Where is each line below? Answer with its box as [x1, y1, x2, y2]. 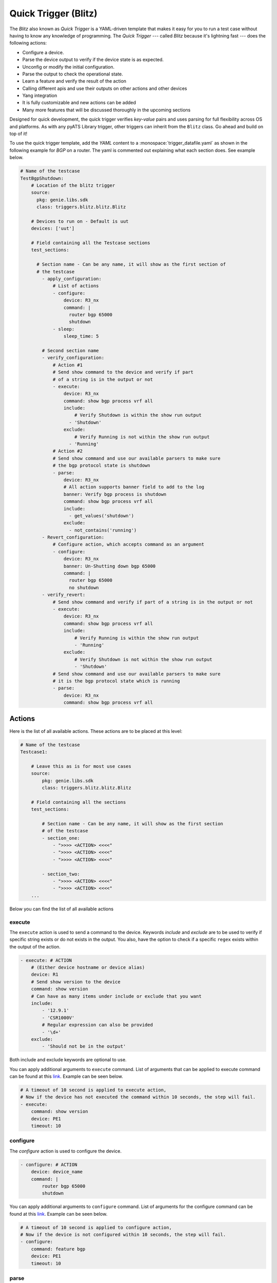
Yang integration [22, 92, 57, 99]
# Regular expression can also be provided [42, 1022, 153, 1028]
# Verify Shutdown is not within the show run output [74, 656, 213, 662]
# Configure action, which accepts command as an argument [52, 541, 205, 548]
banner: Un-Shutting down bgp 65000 [63, 563, 156, 569]
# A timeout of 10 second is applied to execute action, [20, 1087, 167, 1093]
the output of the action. [9, 943, 61, 949]
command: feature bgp [31, 1246, 86, 1252]
